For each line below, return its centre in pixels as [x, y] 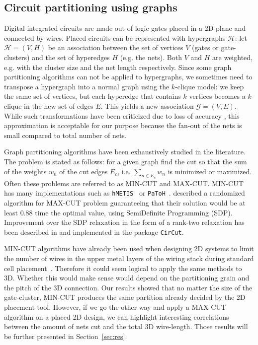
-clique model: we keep [210, 86]
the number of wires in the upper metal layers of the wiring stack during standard [129, 258]
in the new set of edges [59, 105]
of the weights [25, 171]
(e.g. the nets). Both [151, 57]
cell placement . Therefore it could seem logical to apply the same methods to [123, 268]
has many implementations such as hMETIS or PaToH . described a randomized [125, 193]
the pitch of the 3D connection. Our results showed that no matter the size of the [128, 287]
